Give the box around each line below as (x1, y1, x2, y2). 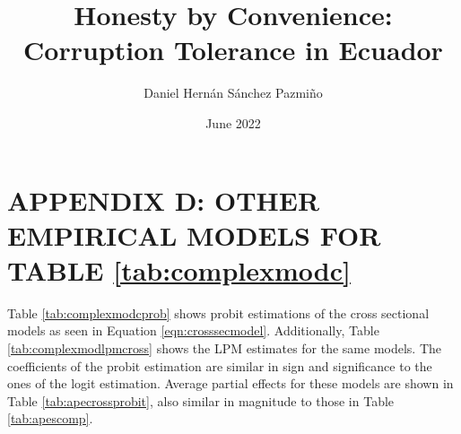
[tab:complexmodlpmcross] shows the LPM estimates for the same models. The (7, 339, 442, 357)
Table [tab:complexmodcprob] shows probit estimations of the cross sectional (7, 303, 430, 322)
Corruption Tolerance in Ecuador (23, 31, 443, 68)
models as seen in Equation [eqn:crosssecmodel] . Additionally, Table (7, 321, 379, 340)
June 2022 (205, 113, 261, 132)
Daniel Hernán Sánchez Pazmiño (144, 83, 323, 102)
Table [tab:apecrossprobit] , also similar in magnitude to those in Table (7, 391, 395, 410)
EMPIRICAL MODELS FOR (7, 216, 381, 253)
